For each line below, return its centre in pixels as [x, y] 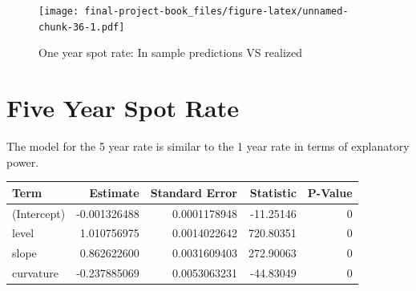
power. [23, 162]
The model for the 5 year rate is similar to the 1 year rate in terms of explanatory [208, 146]
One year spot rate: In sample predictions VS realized [170, 53]
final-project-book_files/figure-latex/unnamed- [216, 11]
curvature [36, 273]
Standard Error [194, 192]
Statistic [273, 192]
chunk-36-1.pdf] [82, 27]
